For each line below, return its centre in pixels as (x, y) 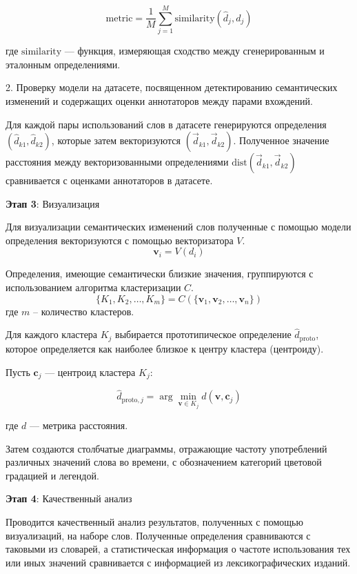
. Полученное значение (281, 140)
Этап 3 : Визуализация (53, 203)
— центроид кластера (90, 372)
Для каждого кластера (52, 334)
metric (119, 18)
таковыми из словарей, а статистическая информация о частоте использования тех (178, 549)
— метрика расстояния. (79, 425)
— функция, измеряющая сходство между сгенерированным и (194, 51)
